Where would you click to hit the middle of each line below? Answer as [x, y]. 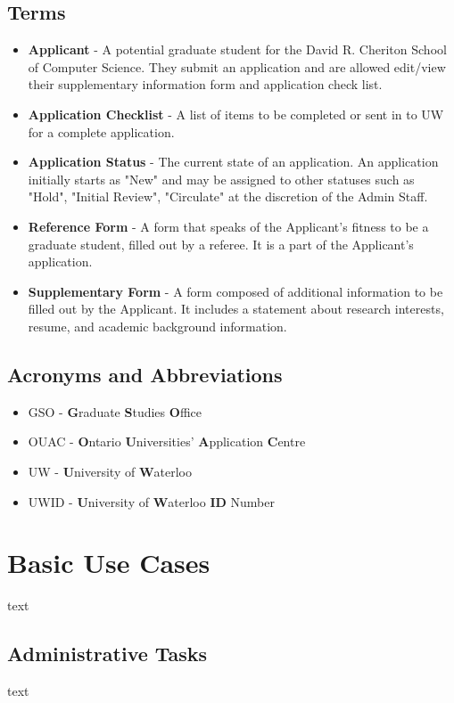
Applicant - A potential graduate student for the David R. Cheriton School [237, 49]
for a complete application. [101, 131]
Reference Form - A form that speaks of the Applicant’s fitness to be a [228, 226]
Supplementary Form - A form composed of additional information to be [235, 291]
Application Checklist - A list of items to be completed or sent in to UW [236, 114]
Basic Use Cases [109, 563]
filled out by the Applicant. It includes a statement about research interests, [236, 309]
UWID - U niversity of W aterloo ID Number [151, 501]
